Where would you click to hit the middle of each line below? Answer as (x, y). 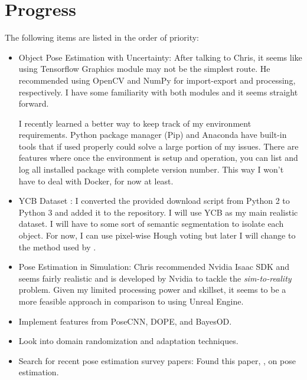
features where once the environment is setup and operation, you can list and (158, 158)
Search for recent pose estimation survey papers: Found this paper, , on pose (157, 360)
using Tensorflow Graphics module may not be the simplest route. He (144, 69)
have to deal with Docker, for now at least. (96, 181)
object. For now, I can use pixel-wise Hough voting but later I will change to (157, 235)
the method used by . (57, 247)
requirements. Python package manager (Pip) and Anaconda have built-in (153, 135)
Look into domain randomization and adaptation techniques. (128, 341)
